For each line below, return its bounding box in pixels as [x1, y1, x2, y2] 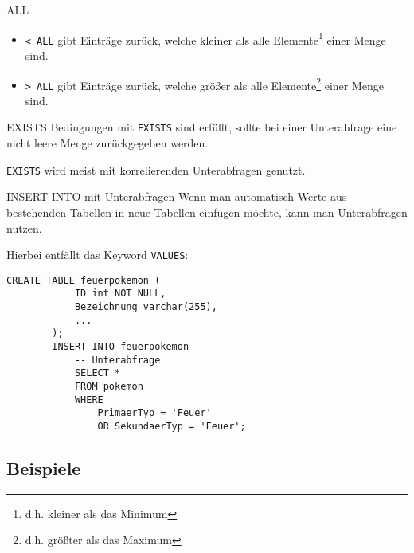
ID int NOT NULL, [74, 288, 166, 300]
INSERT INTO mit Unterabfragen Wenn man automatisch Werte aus [6, 188, 347, 205]
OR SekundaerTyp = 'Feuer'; [97, 420, 246, 432]
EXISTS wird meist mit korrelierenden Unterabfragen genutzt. [6, 161, 306, 178]
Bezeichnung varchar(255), [74, 301, 217, 313]
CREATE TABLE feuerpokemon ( [6, 274, 161, 286]
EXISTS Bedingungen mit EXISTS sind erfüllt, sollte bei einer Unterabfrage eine [6, 119, 397, 135]
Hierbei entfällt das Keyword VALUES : [6, 246, 189, 263]
